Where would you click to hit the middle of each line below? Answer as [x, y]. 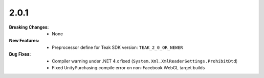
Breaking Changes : [29, 27]
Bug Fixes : [20, 54]
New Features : [24, 41]
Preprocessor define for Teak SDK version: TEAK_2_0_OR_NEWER [118, 47]
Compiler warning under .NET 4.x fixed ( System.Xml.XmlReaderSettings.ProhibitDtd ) [145, 61]
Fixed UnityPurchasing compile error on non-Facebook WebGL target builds [129, 67]
